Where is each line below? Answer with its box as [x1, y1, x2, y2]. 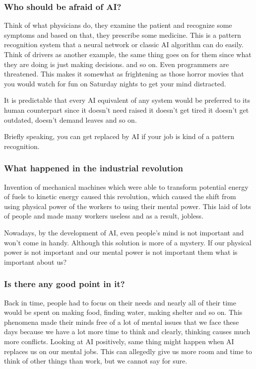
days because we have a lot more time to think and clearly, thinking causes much [4, 326, 251, 337]
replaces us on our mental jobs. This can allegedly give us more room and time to [4, 346, 252, 356]
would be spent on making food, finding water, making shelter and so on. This [4, 307, 243, 317]
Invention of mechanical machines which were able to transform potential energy [4, 181, 249, 192]
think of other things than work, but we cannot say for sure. [4, 356, 188, 366]
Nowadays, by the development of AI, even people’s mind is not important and [4, 227, 244, 237]
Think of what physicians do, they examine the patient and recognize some [4, 20, 232, 30]
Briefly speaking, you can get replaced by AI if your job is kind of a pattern [4, 131, 235, 142]
